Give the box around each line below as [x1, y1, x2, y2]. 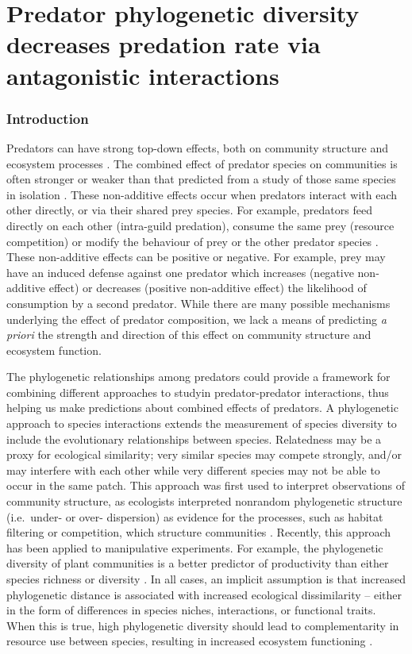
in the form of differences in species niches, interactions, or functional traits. [6, 602, 376, 618]
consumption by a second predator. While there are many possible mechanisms [6, 294, 391, 311]
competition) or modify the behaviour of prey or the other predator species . [6, 233, 379, 249]
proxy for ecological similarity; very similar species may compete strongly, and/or [6, 446, 402, 463]
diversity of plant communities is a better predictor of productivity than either [6, 555, 389, 571]
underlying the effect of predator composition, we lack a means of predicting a [6, 310, 387, 327]
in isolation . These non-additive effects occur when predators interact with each [6, 186, 397, 202]
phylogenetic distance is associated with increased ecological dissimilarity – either [6, 586, 402, 602]
